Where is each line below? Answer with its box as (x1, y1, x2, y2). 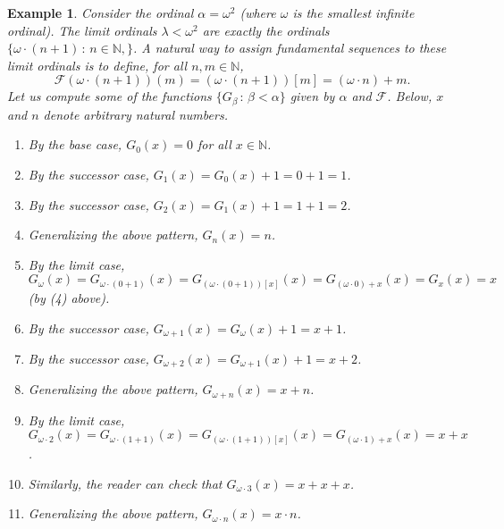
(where (239, 4, 276, 21)
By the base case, (28, 135, 122, 154)
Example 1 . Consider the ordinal (7, 4, 194, 21)
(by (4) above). (28, 288, 110, 306)
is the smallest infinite (292, 4, 415, 21)
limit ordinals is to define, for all (7, 55, 188, 74)
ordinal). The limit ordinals (7, 21, 157, 39)
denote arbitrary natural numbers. (43, 105, 228, 123)
